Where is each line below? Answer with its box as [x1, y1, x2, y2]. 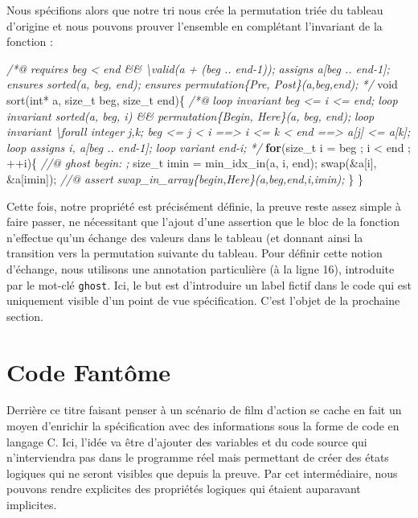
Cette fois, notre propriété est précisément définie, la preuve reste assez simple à [6, 197, 401, 214]
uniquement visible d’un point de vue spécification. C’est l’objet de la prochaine [6, 292, 400, 309]
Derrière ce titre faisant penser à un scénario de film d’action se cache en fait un [6, 401, 402, 418]
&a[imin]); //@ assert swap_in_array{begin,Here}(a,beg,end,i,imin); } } [6, 170, 363, 187]
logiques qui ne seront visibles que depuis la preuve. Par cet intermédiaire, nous [6, 464, 398, 481]
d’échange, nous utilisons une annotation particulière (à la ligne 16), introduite [6, 260, 395, 277]
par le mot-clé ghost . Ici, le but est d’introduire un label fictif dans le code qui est [6, 276, 412, 293]
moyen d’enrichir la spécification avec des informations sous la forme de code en [6, 417, 400, 434]
